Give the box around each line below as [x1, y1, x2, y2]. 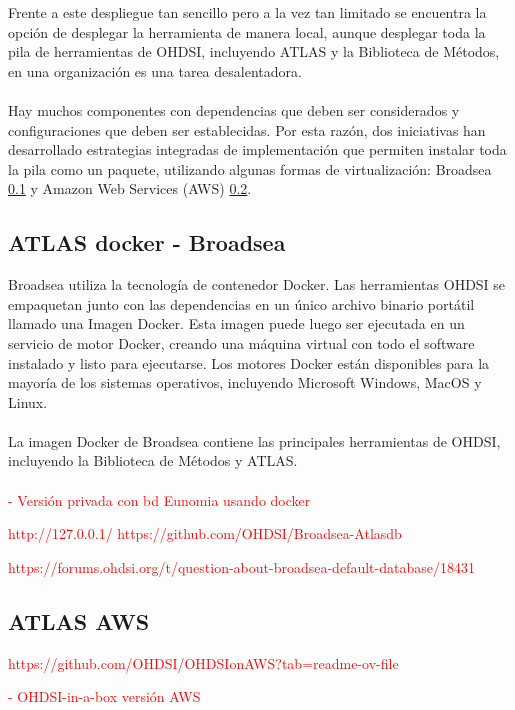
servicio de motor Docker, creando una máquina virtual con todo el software [8, 332, 475, 353]
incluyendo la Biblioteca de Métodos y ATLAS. [8, 450, 298, 471]
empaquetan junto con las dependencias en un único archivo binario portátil [8, 293, 475, 314]
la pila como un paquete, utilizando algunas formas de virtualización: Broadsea [8, 158, 492, 179]
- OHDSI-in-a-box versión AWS [8, 686, 201, 707]
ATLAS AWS [8, 605, 150, 636]
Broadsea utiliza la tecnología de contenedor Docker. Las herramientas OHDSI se [8, 274, 506, 295]
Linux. [8, 391, 48, 412]
